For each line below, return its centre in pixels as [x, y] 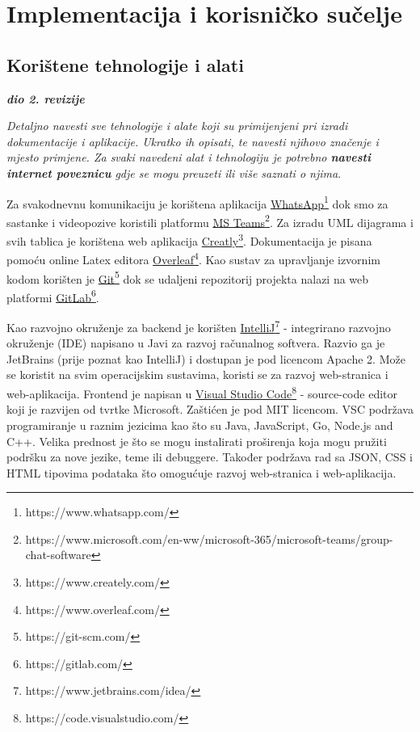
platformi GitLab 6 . [53, 296]
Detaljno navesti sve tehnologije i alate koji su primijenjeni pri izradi [177, 126]
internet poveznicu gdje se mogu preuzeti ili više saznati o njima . [174, 172]
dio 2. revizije [46, 98]
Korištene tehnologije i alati [125, 64]
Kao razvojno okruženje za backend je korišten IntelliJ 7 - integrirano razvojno [199, 326]
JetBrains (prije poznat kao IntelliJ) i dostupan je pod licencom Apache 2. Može [206, 358]
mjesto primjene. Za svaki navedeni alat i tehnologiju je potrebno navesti [189, 157]
